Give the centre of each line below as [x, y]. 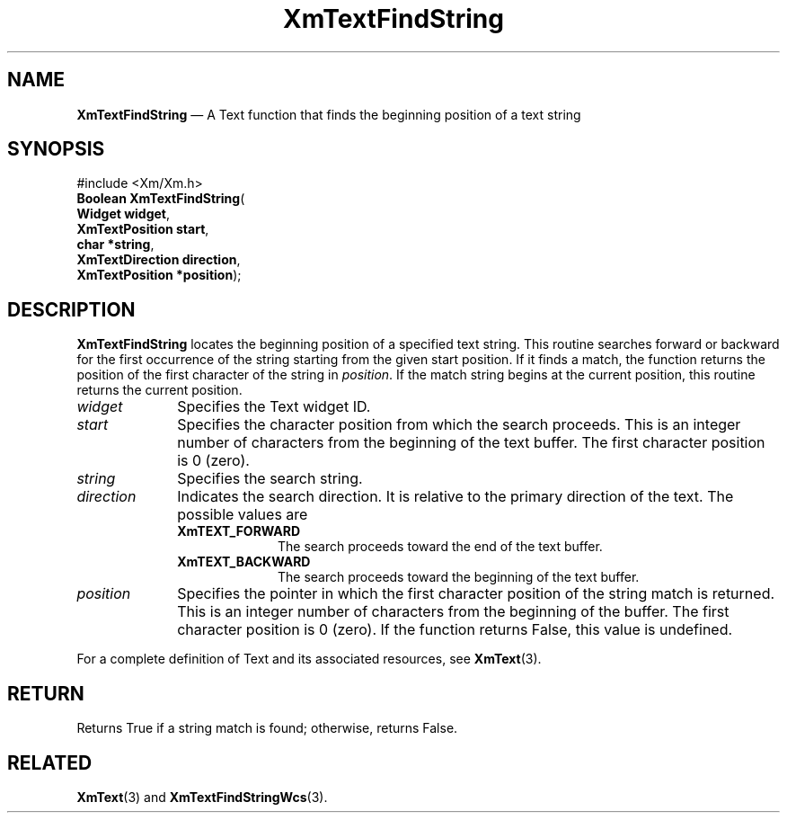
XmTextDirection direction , [159, 260]
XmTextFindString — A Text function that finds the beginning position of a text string [329, 114]
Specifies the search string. [270, 479]
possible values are [243, 515]
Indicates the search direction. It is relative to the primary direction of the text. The [455, 497]
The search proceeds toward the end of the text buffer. [440, 547]
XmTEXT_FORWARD [239, 531]
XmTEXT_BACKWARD [244, 562]
